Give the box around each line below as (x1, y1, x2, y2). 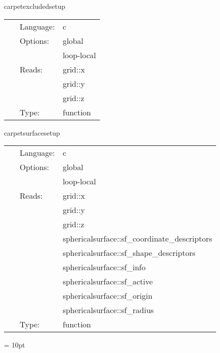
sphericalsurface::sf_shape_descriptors (63, 247, 195, 259)
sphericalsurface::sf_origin (63, 290, 153, 302)
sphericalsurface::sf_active (63, 276, 153, 287)
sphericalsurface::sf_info (63, 261, 146, 273)
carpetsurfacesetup (4, 127, 60, 138)
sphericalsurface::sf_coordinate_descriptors (63, 233, 212, 245)
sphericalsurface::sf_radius (63, 304, 154, 316)
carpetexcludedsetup (4, 1, 65, 11)
